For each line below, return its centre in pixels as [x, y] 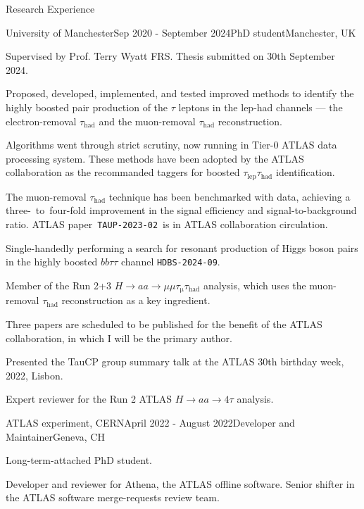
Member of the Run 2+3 [58, 285]
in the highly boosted [52, 262]
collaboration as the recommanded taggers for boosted [123, 172]
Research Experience [50, 8]
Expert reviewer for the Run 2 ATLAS [89, 399]
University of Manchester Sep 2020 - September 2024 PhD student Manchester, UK [181, 32]
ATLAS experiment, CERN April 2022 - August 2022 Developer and [150, 422]
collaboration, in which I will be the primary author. [119, 338]
